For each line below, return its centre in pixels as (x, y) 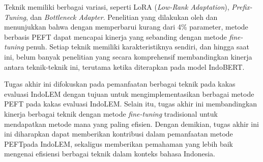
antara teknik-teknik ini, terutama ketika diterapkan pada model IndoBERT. (124, 66)
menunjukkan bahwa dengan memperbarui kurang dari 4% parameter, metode (126, 27)
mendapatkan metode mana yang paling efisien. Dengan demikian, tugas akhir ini (131, 124)
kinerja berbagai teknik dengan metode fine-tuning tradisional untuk (111, 113)
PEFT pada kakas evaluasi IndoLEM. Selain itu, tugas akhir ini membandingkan (131, 104)
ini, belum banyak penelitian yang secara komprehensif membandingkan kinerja (128, 56)
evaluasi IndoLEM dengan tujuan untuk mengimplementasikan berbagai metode (129, 93)
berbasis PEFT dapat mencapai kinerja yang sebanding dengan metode (115, 36)
